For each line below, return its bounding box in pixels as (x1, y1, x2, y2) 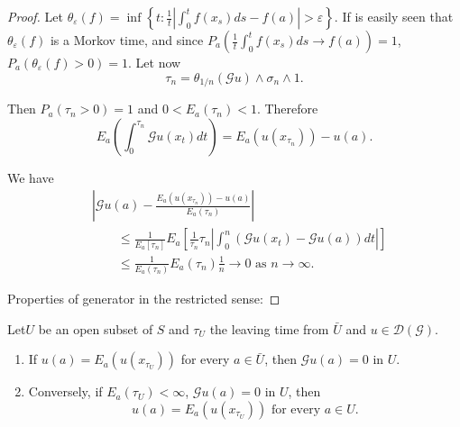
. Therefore (256, 99, 318, 118)
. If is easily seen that (334, 7, 454, 25)
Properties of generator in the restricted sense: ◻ (7, 289, 281, 308)
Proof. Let (7, 7, 63, 25)
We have (7, 168, 54, 186)
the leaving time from (209, 319, 329, 338)
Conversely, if (28, 382, 103, 401)
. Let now (128, 53, 181, 71)
